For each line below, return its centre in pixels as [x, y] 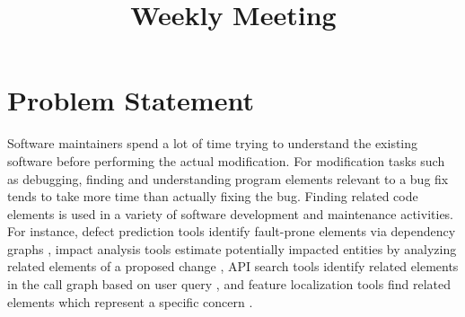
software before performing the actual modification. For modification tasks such [226, 160]
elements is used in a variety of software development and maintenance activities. [231, 213]
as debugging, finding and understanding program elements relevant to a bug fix [228, 178]
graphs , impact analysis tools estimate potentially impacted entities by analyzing [232, 248]
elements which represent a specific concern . [130, 301]
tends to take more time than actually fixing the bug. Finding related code [213, 196]
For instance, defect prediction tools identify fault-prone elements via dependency [232, 231]
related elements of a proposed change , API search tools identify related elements [233, 266]
